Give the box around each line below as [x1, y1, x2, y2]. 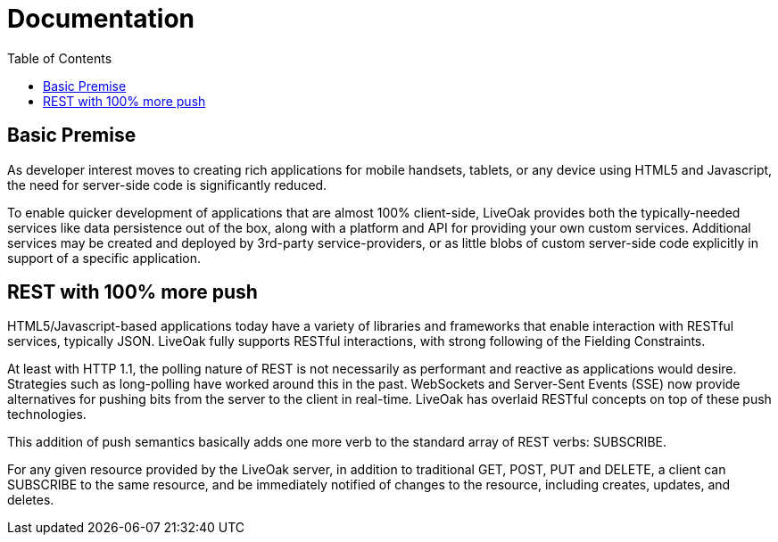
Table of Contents [7, 50, 112, 66]
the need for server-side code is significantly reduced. [7, 177, 327, 193]
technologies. [7, 406, 87, 423]
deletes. [7, 492, 54, 508]
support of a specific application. [7, 250, 201, 266]
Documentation [7, 4, 195, 34]
